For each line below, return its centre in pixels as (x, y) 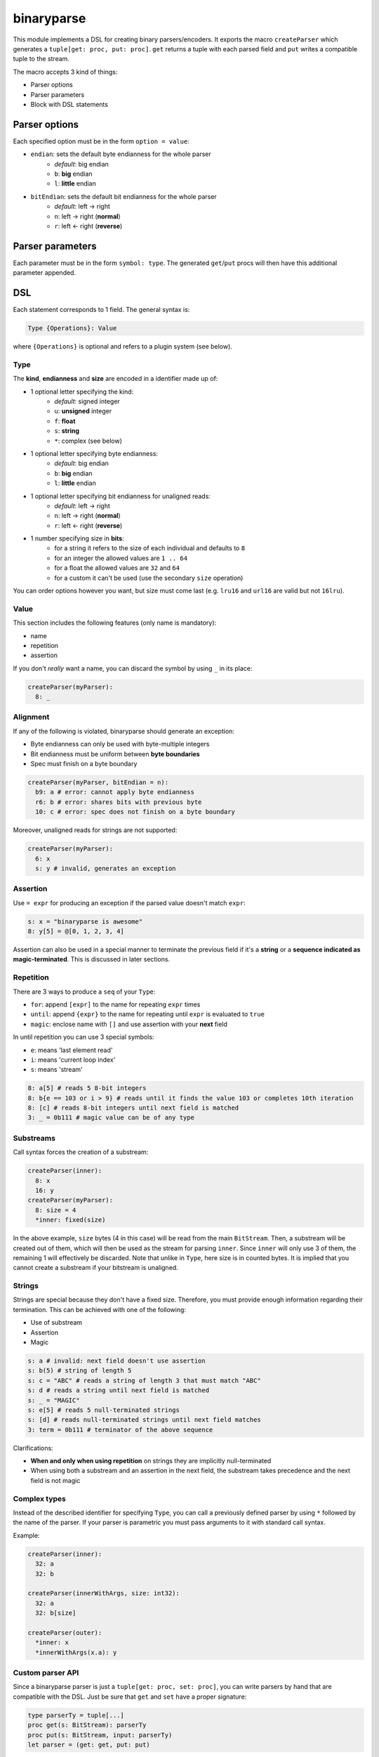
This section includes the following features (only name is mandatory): (115, 623)
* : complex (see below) (88, 441)
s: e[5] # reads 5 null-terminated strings (104, 1410)
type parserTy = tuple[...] (76, 1715)
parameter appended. (45, 273)
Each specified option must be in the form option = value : (101, 141)
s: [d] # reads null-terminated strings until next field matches (144, 1420)
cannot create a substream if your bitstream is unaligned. (95, 1268)
